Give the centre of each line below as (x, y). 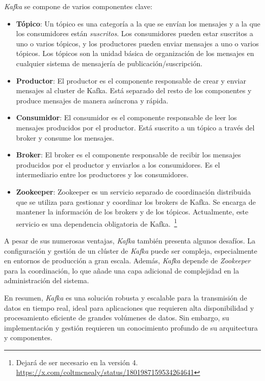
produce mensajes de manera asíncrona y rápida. (92, 100)
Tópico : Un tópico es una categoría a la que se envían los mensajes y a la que (138, 23)
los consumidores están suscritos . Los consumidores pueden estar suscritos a (135, 33)
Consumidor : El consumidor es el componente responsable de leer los (126, 117)
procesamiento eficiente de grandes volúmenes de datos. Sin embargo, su (117, 318)
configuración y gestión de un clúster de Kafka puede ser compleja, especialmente (131, 250)
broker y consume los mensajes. (65, 137)
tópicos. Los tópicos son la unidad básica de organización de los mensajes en (135, 53)
